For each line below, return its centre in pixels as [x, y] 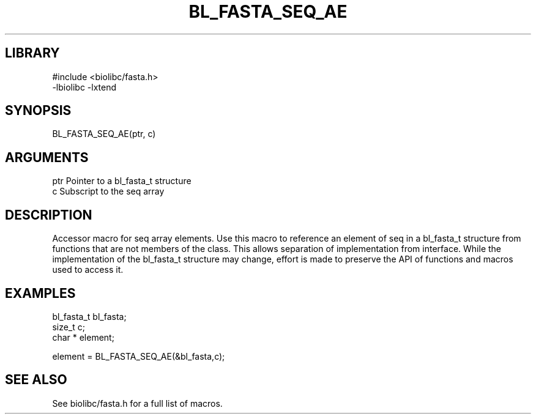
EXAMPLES [40, 293]
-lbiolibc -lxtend [84, 87]
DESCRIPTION [49, 215]
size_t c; [69, 327]
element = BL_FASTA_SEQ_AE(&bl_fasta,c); [139, 356]
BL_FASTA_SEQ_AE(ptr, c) [104, 134]
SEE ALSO [36, 380]
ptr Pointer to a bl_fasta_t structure [122, 181]
